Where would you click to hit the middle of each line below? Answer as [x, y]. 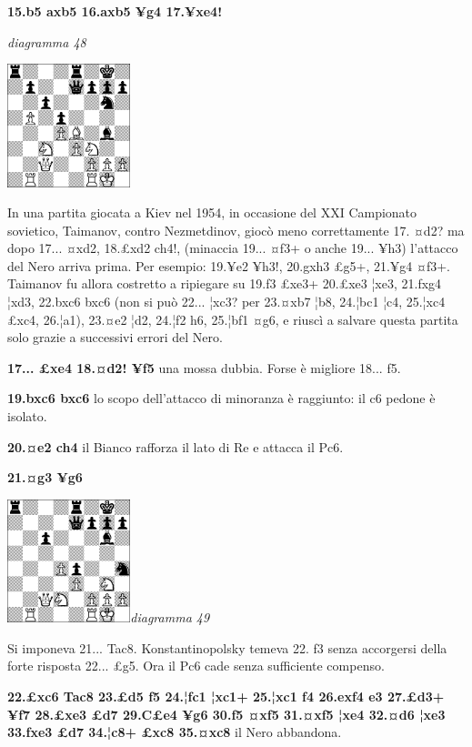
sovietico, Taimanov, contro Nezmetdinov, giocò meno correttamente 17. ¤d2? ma [236, 230]
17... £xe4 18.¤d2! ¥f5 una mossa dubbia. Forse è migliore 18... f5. [204, 367]
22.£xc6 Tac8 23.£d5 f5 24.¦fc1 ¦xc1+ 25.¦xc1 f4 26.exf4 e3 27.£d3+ [226, 696]
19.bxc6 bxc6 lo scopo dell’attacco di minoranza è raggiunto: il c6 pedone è [221, 398]
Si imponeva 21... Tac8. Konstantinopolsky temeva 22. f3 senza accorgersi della [227, 647]
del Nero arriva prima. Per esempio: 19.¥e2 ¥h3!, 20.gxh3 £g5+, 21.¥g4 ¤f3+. [229, 265]
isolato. [27, 416]
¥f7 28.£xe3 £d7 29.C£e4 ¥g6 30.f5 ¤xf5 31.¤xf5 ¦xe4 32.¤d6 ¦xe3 [226, 714]
